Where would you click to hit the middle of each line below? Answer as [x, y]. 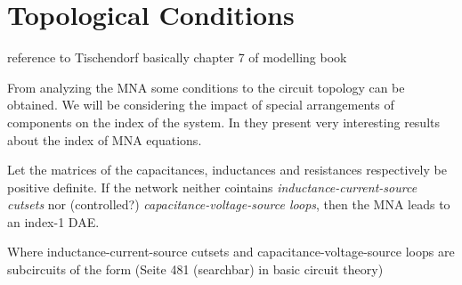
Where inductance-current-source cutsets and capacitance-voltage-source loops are [231, 252]
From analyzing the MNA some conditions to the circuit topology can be [206, 87]
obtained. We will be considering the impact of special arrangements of [201, 105]
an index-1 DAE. [53, 221]
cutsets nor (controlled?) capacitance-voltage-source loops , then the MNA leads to [229, 204]
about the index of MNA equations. [105, 139]
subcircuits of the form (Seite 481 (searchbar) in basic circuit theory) [195, 269]
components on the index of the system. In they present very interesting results [224, 122]
